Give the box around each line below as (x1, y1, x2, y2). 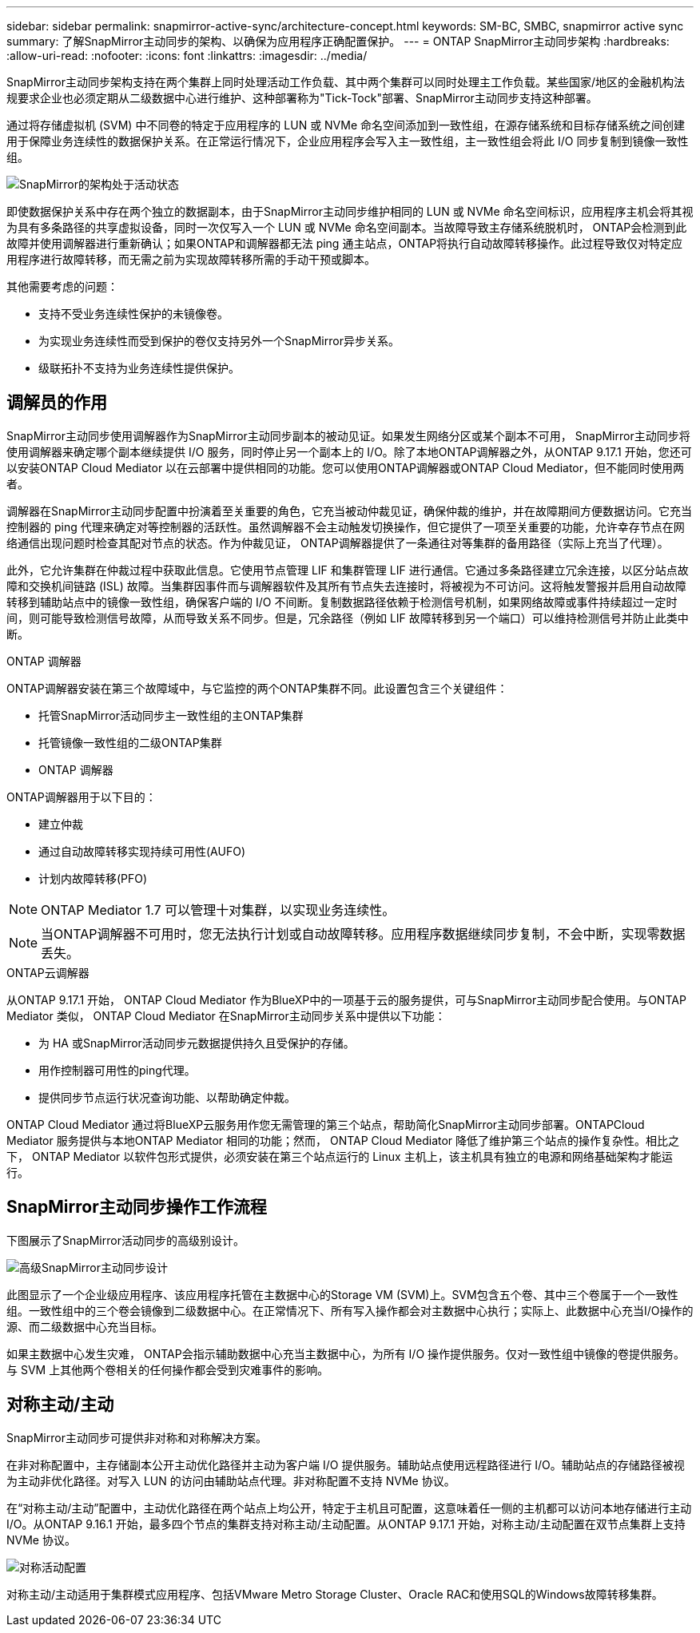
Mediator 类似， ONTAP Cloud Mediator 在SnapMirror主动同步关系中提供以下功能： (6, 1008, 446, 1023)
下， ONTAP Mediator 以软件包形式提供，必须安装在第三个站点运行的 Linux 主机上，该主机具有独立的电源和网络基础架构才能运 (6, 1149, 673, 1163)
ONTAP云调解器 (6, 965, 89, 979)
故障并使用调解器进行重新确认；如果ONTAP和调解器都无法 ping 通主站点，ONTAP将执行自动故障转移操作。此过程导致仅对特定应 (6, 236, 683, 250)
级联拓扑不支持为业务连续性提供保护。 (38, 361, 240, 375)
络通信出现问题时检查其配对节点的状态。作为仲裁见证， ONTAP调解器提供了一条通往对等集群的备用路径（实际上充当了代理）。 (6, 535, 669, 550)
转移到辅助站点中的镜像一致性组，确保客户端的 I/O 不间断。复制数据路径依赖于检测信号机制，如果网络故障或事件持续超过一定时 (6, 594, 678, 609)
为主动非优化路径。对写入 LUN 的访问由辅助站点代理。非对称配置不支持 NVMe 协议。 (6, 1473, 455, 1488)
